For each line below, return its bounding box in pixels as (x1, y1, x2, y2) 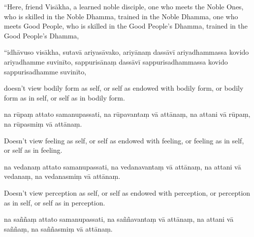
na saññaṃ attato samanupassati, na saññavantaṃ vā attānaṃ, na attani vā (4, 214, 234, 224)
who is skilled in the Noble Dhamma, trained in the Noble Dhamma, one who (4, 11, 238, 21)
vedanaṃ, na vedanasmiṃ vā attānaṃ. (4, 171, 121, 181)
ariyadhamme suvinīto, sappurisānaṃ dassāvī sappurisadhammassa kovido (4, 56, 228, 67)
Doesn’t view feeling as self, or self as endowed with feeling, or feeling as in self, (4, 135, 244, 145)
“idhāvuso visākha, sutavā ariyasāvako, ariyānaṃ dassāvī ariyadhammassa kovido (4, 47, 249, 57)
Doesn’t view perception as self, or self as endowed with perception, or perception (4, 187, 251, 198)
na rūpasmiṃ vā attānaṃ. (4, 118, 82, 129)
